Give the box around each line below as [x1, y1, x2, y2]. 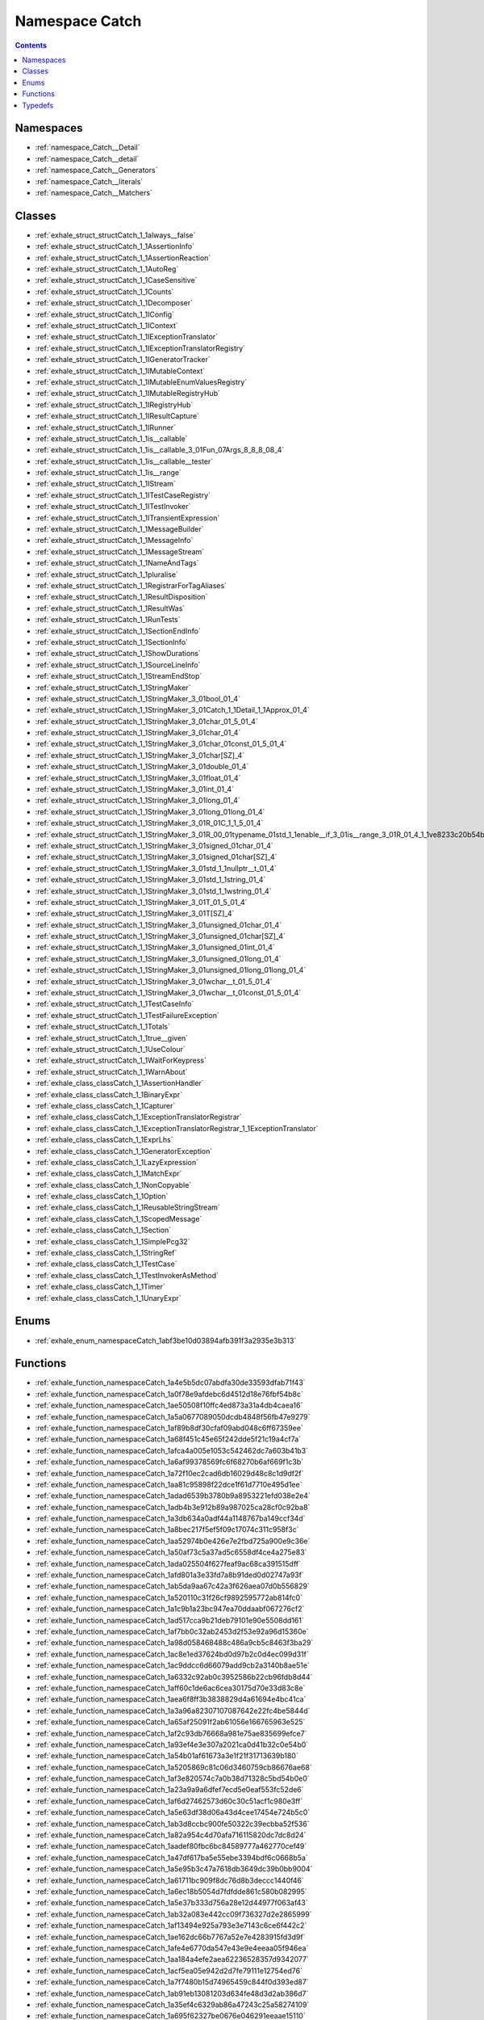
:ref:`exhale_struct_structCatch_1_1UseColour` [35, 1045, 186, 1054]
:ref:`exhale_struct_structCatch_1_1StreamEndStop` [35, 671, 202, 681]
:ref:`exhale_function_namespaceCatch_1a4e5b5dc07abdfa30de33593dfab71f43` [35, 1378, 306, 1387]
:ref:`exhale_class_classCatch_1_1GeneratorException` [35, 1146, 213, 1155]
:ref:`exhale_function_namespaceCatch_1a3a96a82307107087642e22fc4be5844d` [35, 1706, 311, 1715]
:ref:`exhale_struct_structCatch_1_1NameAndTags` [35, 558, 199, 568]
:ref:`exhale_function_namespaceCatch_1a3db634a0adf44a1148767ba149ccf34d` [35, 1513, 306, 1523]
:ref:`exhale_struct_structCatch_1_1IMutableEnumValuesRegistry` [35, 377, 248, 387]
